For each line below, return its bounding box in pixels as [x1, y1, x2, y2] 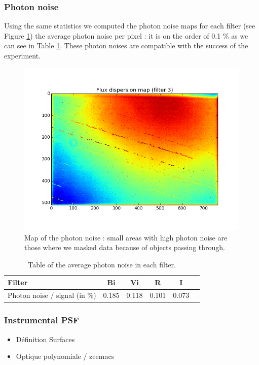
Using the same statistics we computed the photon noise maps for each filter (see [4, 20, 255, 31]
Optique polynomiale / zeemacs [16, 351, 115, 361]
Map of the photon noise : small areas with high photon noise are [24, 232, 228, 242]
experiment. [4, 50, 41, 60]
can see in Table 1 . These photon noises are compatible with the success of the [4, 40, 248, 51]
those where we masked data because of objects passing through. [24, 242, 226, 253]
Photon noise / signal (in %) [8, 290, 96, 300]
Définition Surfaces [16, 333, 75, 344]
